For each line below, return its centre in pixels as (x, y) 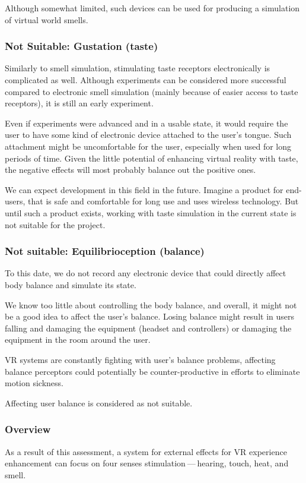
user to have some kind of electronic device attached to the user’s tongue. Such (148, 135)
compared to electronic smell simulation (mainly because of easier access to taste (152, 91)
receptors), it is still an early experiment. (79, 103)
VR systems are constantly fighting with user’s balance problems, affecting (140, 359)
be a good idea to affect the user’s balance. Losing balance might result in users (150, 316)
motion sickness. (34, 383)
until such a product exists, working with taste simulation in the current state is (151, 212)
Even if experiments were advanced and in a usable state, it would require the (146, 123)
